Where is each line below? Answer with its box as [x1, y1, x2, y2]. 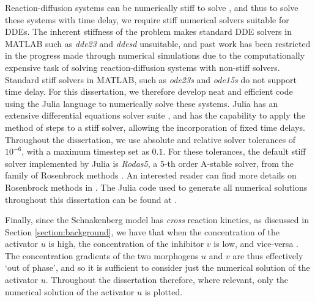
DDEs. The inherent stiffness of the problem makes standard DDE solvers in [5, 25, 292, 38]
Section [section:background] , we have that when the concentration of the [5, 225, 280, 238]
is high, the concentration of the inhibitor [48, 237, 204, 250]
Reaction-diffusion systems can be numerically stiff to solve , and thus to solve [5, 1, 298, 13]
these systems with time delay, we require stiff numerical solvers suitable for [5, 13, 289, 26]
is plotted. [144, 285, 183, 298]
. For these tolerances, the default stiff [163, 145, 306, 158]
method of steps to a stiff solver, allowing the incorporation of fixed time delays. [5, 120, 305, 133]
